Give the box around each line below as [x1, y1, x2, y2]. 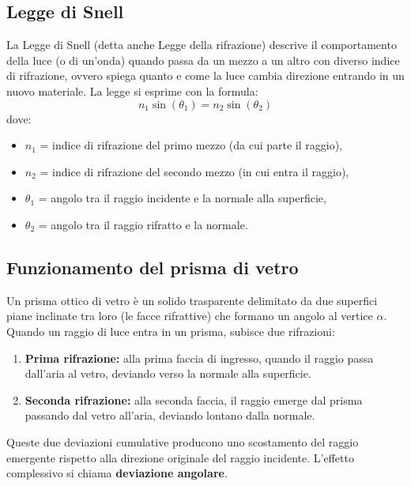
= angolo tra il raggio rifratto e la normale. [38, 216, 248, 232]
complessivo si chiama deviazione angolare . [6, 465, 228, 481]
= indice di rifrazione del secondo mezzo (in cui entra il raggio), [40, 163, 349, 179]
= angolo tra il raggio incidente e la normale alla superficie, [38, 190, 326, 206]
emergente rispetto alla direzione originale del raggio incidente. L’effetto [6, 449, 354, 465]
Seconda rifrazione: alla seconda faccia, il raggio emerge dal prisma [25, 391, 363, 408]
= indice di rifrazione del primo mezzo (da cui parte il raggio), [40, 137, 343, 153]
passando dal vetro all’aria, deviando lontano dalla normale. [25, 407, 315, 424]
